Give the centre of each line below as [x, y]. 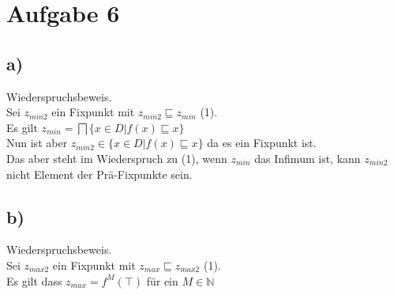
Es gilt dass [34, 280]
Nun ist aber [37, 143]
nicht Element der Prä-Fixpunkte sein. [99, 174]
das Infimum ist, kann [308, 158]
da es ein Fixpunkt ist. [262, 143]
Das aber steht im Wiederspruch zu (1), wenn [117, 158]
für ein [162, 280]
